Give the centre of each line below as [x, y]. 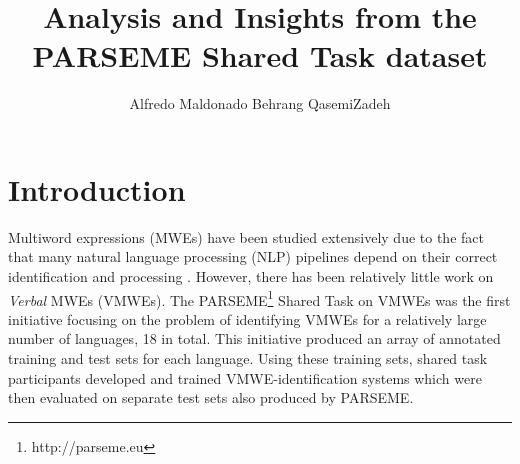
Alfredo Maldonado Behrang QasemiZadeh [260, 103]
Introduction [97, 188]
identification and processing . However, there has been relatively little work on [251, 276]
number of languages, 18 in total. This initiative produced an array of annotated [254, 338]
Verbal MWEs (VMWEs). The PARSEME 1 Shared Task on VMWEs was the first [259, 298]
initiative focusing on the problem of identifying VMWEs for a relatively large [247, 318]
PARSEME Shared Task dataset [260, 55]
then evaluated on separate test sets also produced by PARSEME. [211, 397]
